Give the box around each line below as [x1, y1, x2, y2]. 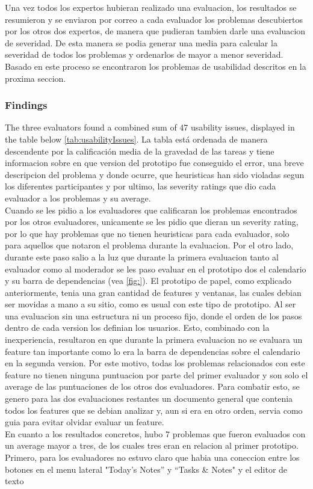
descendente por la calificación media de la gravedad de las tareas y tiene [5, 144, 274, 157]
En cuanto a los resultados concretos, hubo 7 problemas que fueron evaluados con [5, 427, 306, 440]
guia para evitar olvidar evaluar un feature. [5, 416, 164, 428]
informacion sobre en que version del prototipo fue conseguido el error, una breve [5, 156, 304, 169]
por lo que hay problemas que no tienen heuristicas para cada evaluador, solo [5, 227, 290, 239]
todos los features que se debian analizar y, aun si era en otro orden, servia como [5, 404, 303, 416]
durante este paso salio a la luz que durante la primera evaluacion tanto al [5, 250, 279, 263]
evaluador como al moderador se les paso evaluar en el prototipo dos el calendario [5, 262, 306, 275]
